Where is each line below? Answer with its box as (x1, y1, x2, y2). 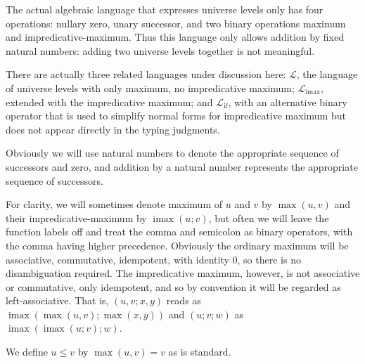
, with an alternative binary (228, 94, 347, 109)
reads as (166, 293, 201, 308)
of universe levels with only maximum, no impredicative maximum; (6, 80, 295, 95)
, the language (296, 67, 358, 82)
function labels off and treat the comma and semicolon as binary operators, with (6, 224, 353, 239)
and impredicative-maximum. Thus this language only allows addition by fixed (6, 30, 344, 44)
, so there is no (237, 252, 301, 266)
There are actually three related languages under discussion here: (6, 67, 286, 82)
